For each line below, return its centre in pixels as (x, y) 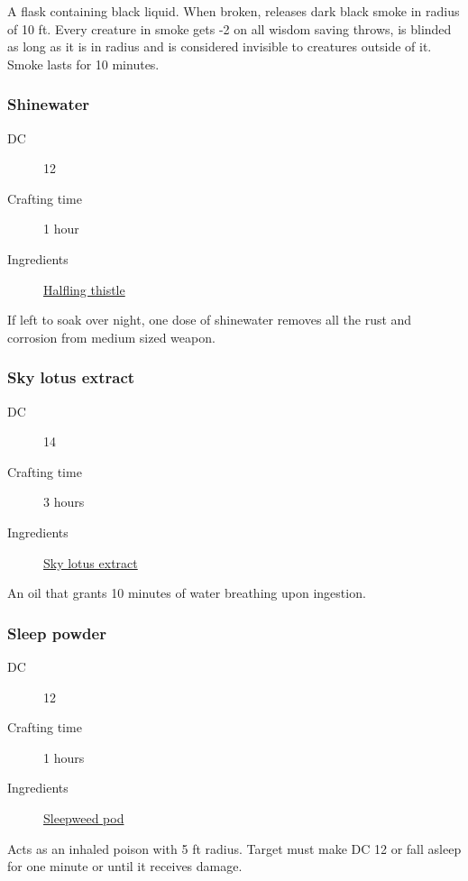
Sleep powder (57, 633)
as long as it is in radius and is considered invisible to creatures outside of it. (220, 46)
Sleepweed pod (84, 817)
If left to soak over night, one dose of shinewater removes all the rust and (210, 320)
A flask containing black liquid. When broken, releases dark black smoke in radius (234, 11)
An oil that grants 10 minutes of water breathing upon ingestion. (187, 593)
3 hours (64, 502)
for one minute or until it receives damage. (125, 866)
